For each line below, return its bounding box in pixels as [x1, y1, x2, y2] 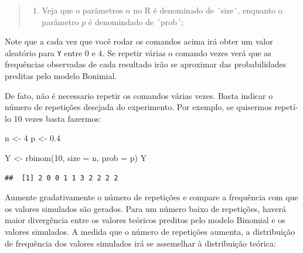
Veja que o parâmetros [42, 4, 123, 16]
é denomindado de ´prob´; [88, 15, 183, 28]
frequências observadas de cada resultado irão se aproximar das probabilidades [5, 58, 287, 70]
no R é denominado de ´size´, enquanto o [133, 4, 282, 16]
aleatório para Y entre [5, 46, 83, 59]
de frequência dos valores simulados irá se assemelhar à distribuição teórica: [5, 237, 276, 249]
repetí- [274, 101, 298, 113]
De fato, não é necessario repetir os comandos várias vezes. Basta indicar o [5, 89, 273, 101]
